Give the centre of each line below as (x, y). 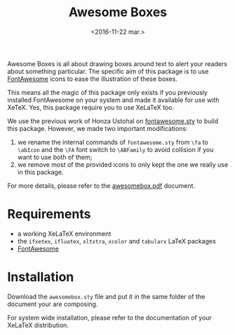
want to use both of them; (55, 157)
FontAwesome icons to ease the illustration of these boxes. (92, 79)
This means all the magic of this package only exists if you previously (108, 92)
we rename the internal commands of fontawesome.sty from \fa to (113, 142)
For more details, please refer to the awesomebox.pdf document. (101, 185)
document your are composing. (53, 304)
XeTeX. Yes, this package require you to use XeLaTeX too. (90, 107)
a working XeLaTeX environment (64, 234)
